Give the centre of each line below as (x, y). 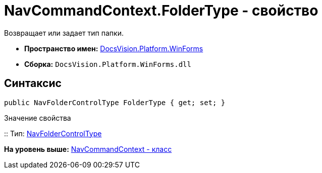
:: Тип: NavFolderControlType (53, 133)
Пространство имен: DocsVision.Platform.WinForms (114, 48)
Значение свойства (38, 118)
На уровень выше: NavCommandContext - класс (88, 149)
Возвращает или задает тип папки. (64, 33)
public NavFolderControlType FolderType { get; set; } (115, 102)
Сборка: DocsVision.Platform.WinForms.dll (108, 64)
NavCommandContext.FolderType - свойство (161, 11)
